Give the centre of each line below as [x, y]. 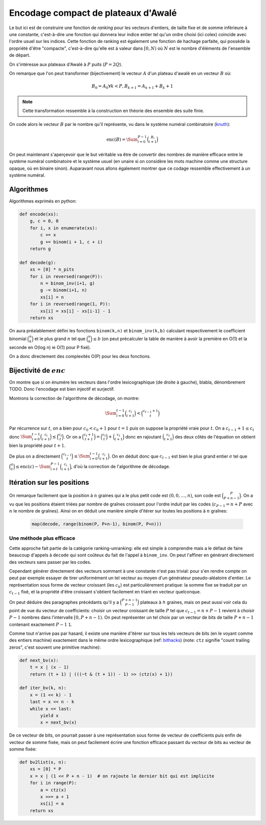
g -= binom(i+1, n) [64, 290]
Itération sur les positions [49, 483]
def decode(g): [38, 262]
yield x [50, 715]
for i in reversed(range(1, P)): [70, 304]
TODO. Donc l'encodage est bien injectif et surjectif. [62, 389]
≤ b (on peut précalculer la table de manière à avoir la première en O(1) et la [170, 339]
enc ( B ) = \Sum [122, 139]
